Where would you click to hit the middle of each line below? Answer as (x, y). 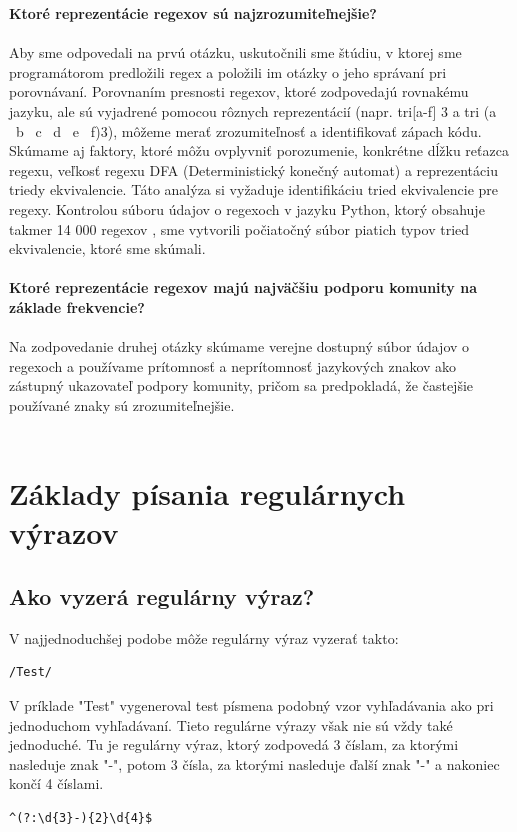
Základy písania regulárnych (207, 493)
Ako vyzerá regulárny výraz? (162, 596)
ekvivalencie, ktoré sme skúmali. (107, 248)
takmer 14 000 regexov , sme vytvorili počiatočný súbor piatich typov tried (239, 228)
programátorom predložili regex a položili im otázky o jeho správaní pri (228, 71)
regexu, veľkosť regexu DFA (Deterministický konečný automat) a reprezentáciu (253, 169)
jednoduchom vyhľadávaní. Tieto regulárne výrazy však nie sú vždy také (231, 724)
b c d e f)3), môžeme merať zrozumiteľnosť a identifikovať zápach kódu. (248, 130)
